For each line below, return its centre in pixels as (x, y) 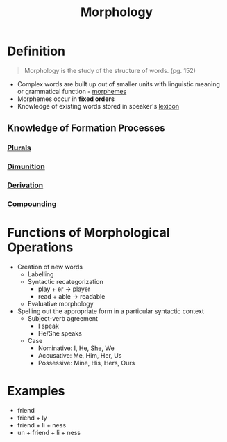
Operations (40, 247)
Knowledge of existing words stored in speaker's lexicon (98, 106)
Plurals (19, 148)
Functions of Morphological (89, 233)
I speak (48, 326)
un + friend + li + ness (49, 432)
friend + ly (32, 418)
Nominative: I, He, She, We (76, 348)
